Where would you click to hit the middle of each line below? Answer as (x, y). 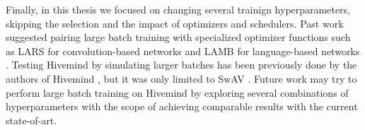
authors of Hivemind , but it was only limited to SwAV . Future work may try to (181, 78)
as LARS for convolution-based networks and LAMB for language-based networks (183, 51)
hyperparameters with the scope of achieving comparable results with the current (182, 106)
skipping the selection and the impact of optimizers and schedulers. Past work (175, 23)
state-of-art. (31, 120)
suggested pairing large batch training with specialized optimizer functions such (178, 37)
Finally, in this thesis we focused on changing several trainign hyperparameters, (178, 9)
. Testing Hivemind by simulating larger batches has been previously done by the (181, 65)
